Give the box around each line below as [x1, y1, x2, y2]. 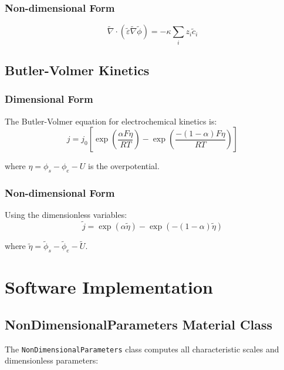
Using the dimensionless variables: [5, 208, 127, 221]
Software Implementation [5, 275, 214, 299]
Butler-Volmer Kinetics [5, 60, 150, 79]
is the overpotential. [88, 160, 160, 172]
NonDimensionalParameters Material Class [5, 315, 273, 333]
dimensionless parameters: [5, 354, 99, 366]
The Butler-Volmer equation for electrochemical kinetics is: [5, 115, 217, 127]
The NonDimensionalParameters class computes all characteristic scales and [5, 342, 279, 355]
